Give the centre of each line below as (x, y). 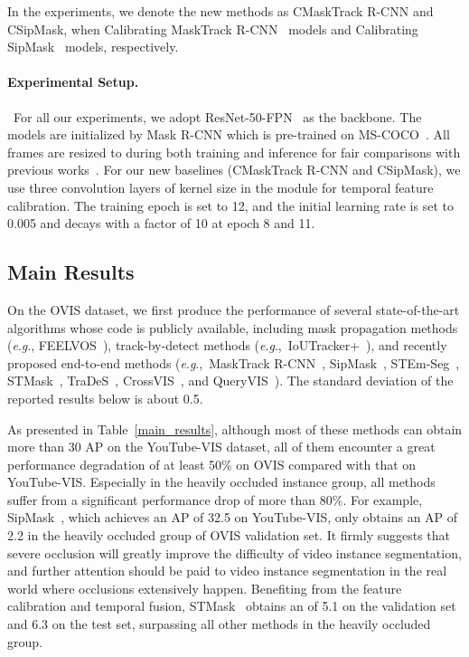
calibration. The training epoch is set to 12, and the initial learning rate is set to (230, 205)
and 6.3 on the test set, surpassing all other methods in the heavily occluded (219, 624)
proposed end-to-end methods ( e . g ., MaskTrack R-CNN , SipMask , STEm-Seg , (234, 362)
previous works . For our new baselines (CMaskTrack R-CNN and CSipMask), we (234, 170)
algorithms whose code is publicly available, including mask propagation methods (233, 327)
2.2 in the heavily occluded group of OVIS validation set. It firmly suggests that (229, 535)
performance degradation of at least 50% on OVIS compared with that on (212, 464)
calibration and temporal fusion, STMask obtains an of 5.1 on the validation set (232, 606)
